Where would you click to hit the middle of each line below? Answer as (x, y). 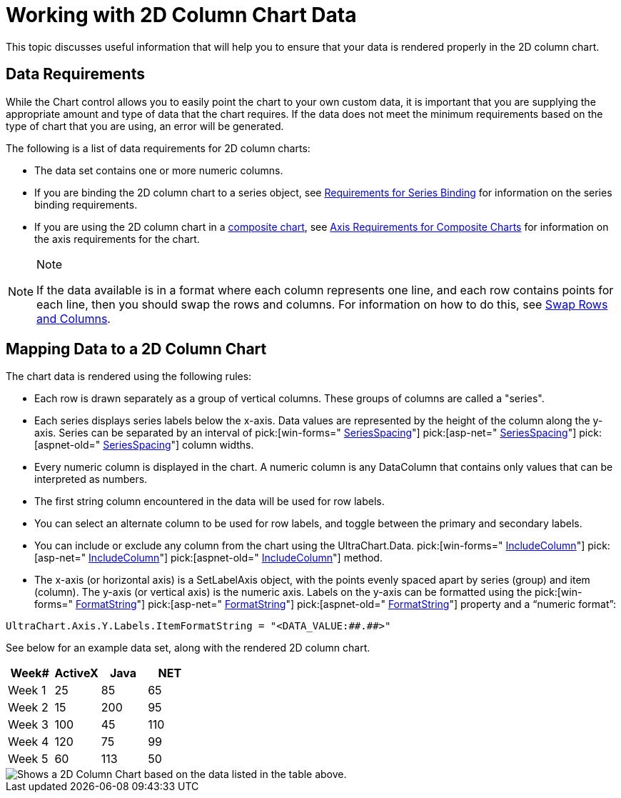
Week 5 (28, 759)
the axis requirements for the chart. (117, 239)
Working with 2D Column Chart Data (181, 15)
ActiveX (76, 673)
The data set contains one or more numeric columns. (159, 170)
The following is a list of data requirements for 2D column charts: (158, 148)
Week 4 (29, 742)
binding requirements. (86, 204)
